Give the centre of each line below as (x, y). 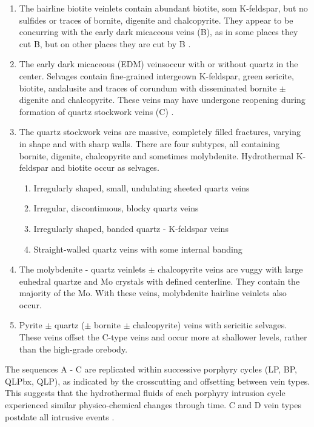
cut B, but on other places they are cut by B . (105, 43)
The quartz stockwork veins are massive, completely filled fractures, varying (160, 132)
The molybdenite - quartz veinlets (82, 269)
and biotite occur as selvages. (105, 167)
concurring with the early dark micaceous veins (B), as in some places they (159, 32)
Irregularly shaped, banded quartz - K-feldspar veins (131, 228)
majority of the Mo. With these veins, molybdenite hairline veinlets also (153, 293)
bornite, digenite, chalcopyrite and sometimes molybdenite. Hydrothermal (156, 155)
